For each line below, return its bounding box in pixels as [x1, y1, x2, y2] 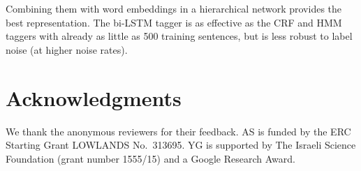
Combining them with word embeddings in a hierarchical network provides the [6, 1, 342, 15]
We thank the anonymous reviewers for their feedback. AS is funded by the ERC [6, 124, 351, 138]
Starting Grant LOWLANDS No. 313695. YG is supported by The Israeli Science [6, 137, 356, 152]
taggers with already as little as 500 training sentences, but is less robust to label [6, 29, 353, 43]
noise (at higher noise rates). [6, 42, 128, 57]
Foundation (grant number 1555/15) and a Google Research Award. [6, 151, 295, 165]
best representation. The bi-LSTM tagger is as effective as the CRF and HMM [6, 15, 342, 29]
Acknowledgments [6, 83, 182, 112]
